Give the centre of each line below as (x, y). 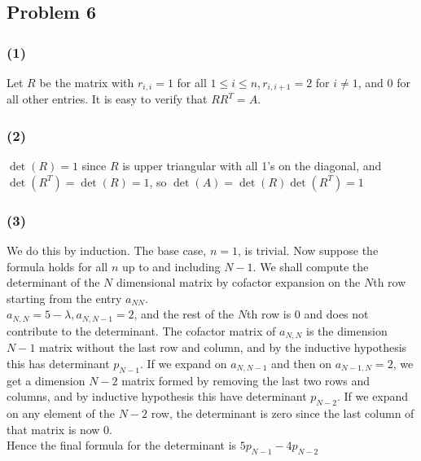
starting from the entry (64, 298)
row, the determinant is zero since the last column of (283, 413)
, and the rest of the (184, 314)
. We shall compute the (311, 266)
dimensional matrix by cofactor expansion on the (238, 282)
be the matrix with (87, 82)
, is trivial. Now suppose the (308, 250)
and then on (302, 363)
